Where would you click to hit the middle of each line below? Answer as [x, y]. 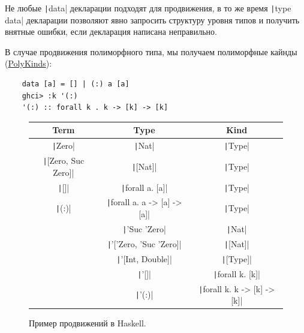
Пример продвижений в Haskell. [88, 323]
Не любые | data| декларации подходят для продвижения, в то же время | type [148, 8]
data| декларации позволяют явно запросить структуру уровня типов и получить [152, 19]
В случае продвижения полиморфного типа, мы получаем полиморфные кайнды [151, 51]
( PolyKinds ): [28, 63]
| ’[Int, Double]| [144, 258]
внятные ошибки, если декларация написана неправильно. [111, 31]
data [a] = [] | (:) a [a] [76, 84]
